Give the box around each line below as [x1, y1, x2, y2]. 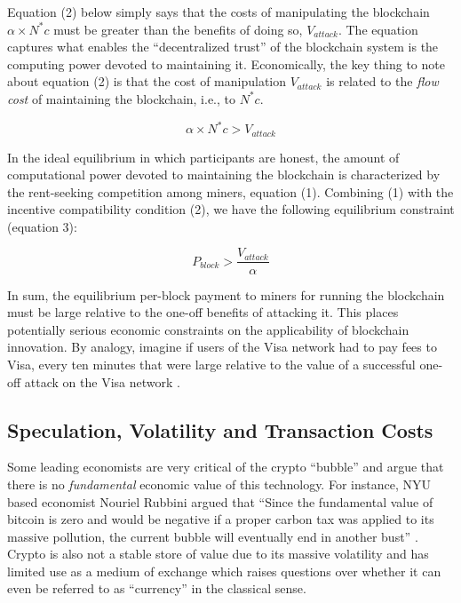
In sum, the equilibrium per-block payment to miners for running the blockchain [7, 285, 445, 304]
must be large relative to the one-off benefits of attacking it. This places [7, 303, 399, 321]
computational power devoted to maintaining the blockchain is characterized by [7, 165, 441, 184]
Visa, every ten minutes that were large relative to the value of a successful [7, 354, 416, 373]
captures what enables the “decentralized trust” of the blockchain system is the [7, 37, 439, 56]
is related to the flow [326, 72, 439, 91]
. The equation [338, 20, 418, 38]
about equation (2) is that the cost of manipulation [7, 72, 287, 91]
